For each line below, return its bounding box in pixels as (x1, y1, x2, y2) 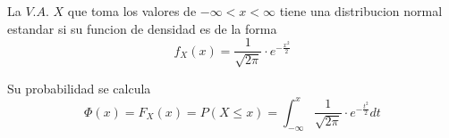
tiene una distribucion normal (279, 2, 443, 20)
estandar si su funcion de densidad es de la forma (7, 19, 277, 37)
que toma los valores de (67, 2, 197, 20)
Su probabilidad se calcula (7, 78, 151, 97)
